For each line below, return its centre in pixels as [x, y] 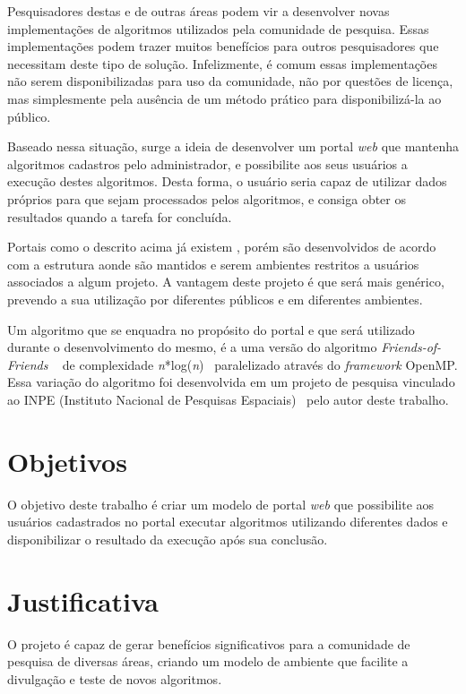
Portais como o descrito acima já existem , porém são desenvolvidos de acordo [222, 247]
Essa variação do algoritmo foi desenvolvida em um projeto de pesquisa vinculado [231, 382]
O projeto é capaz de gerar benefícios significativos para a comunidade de [209, 643]
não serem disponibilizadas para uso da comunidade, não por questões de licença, [230, 81]
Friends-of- [411, 347]
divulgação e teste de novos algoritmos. [115, 678]
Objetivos [67, 461]
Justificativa [83, 600]
